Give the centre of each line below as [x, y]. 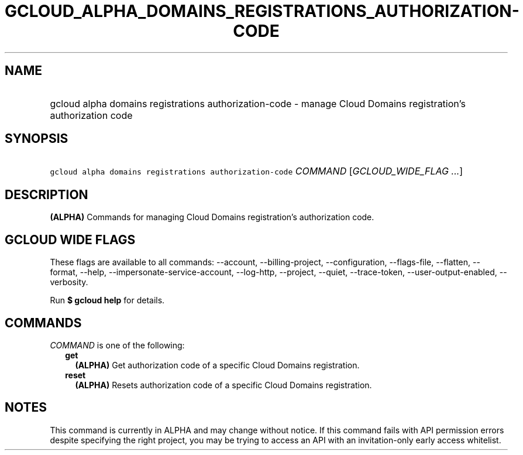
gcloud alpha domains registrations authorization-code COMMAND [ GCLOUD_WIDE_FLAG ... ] [257, 171]
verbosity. [69, 282]
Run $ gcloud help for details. [107, 300]
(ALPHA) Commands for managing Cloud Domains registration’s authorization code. [212, 217]
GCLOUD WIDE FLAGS [70, 240]
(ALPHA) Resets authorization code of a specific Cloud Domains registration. [223, 385]
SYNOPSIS [37, 139]
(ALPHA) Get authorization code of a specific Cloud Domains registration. [217, 365]
